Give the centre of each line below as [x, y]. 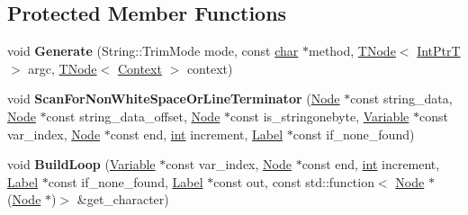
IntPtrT [439, 51]
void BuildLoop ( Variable [81, 164]
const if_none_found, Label [126, 181]
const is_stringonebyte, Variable [320, 116]
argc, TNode [63, 68]
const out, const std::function [294, 181]
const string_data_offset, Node [133, 116]
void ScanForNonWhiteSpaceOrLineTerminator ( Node [174, 99]
